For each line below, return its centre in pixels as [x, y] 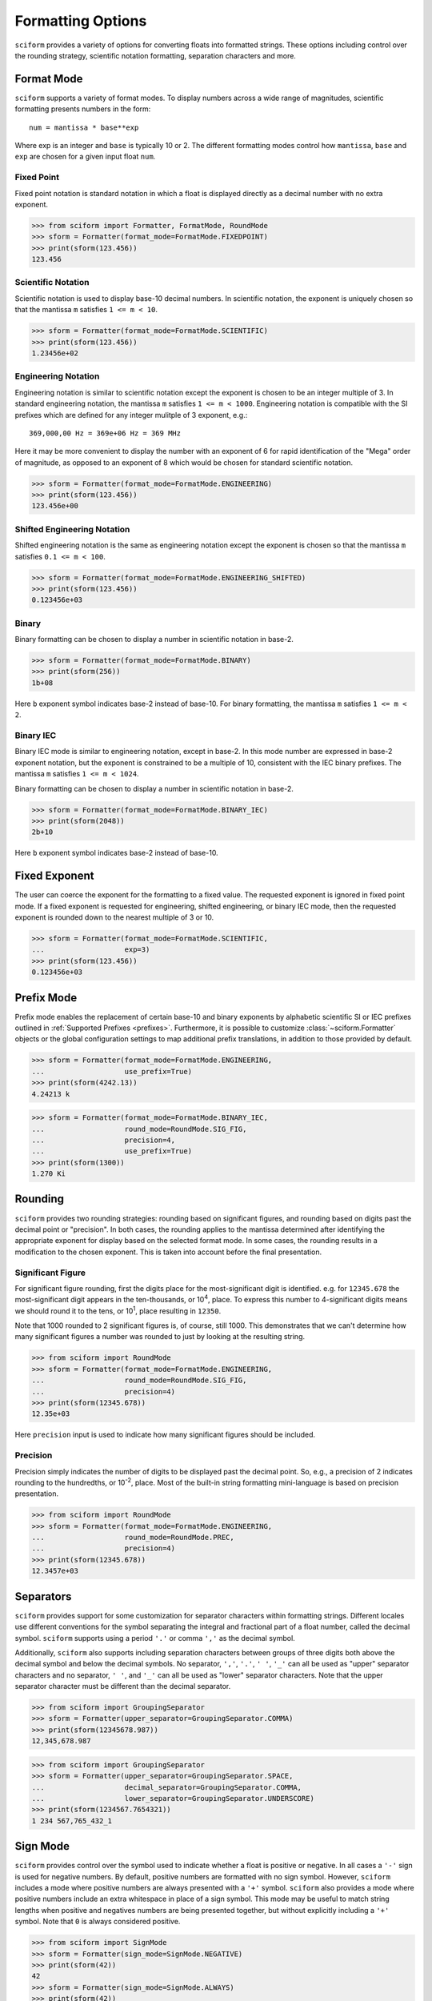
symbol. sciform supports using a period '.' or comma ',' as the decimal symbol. [155, 1638]
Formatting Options [81, 21]
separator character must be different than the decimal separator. [123, 1686]
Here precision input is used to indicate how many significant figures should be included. [165, 1435]
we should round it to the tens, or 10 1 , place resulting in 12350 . [118, 1310]
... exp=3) [91, 950]
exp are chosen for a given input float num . [85, 157]
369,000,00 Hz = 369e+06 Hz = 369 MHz [105, 433]
